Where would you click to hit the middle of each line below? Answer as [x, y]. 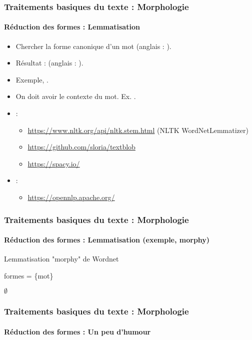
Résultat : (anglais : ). [49, 63]
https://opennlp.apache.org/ [71, 197]
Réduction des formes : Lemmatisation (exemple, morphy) [107, 240]
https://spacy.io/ [54, 163]
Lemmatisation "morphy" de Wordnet [61, 259]
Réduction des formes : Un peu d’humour [77, 331]
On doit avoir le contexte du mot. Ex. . [76, 96]
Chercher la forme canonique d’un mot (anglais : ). [93, 46]
